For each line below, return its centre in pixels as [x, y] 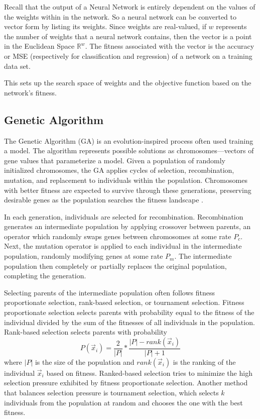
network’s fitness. [30, 92]
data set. [17, 66]
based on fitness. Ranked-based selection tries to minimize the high [149, 373]
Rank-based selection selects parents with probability [86, 332]
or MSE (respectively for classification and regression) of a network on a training [128, 56]
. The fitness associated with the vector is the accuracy [170, 46]
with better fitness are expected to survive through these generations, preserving [128, 190]
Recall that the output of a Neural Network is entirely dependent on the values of [130, 7]
